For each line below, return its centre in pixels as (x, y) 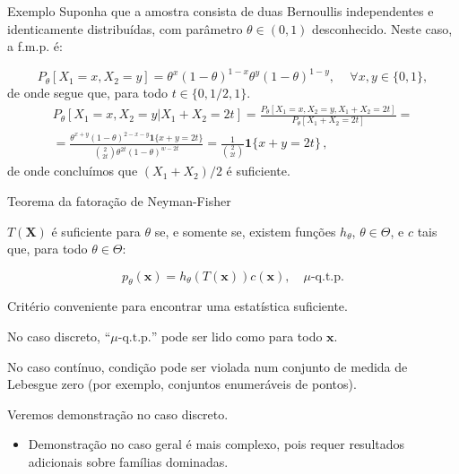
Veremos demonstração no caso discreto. (118, 414)
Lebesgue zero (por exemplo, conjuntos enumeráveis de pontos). (182, 384)
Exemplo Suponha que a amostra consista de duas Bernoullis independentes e (221, 11)
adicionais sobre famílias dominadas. (128, 462)
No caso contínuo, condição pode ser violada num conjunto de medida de (208, 366)
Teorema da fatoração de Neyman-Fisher (119, 200)
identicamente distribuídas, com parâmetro (125, 28)
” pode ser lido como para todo (237, 336)
